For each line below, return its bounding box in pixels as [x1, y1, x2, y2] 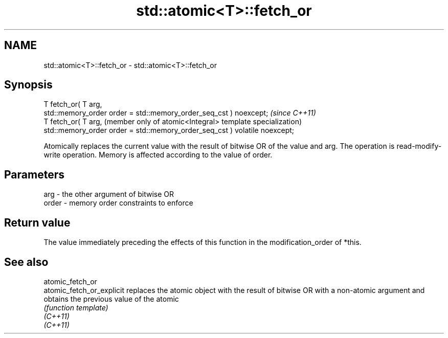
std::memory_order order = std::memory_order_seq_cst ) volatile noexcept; [43, 126, 295, 135]
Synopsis [4, 78, 53, 92]
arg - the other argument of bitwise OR [43, 190, 174, 199]
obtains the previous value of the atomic [43, 294, 179, 303]
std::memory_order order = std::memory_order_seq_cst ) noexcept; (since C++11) [43, 108, 316, 118]
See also [4, 255, 49, 268]
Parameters [4, 168, 64, 181]
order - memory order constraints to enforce [43, 198, 193, 208]
